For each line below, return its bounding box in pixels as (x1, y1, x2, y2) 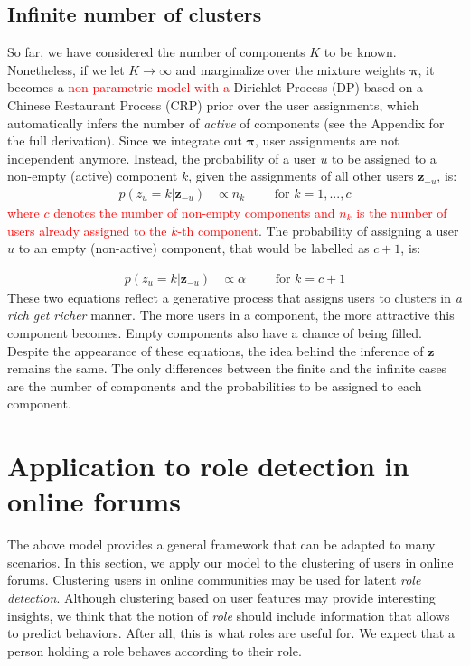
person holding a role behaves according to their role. (7, 641, 302, 660)
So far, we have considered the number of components (7, 42, 305, 61)
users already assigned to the (7, 220, 167, 239)
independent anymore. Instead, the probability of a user (7, 148, 316, 167)
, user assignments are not (255, 131, 399, 150)
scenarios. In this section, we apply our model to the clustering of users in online (7, 552, 454, 571)
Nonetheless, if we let (7, 60, 125, 79)
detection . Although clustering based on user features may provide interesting (7, 588, 436, 607)
